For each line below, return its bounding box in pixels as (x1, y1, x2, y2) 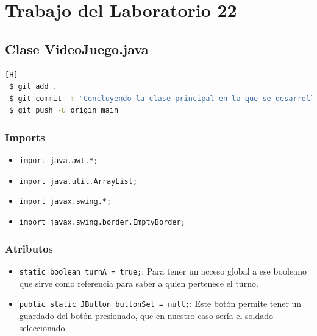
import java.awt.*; (19, 156, 98, 166)
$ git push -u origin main (9, 106, 119, 115)
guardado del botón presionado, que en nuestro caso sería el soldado (19, 309, 274, 321)
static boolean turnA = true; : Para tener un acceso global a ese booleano (19, 265, 307, 278)
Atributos (5, 240, 54, 256)
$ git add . (9, 82, 57, 91)
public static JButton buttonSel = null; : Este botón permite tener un (19, 297, 302, 310)
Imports (5, 129, 45, 144)
